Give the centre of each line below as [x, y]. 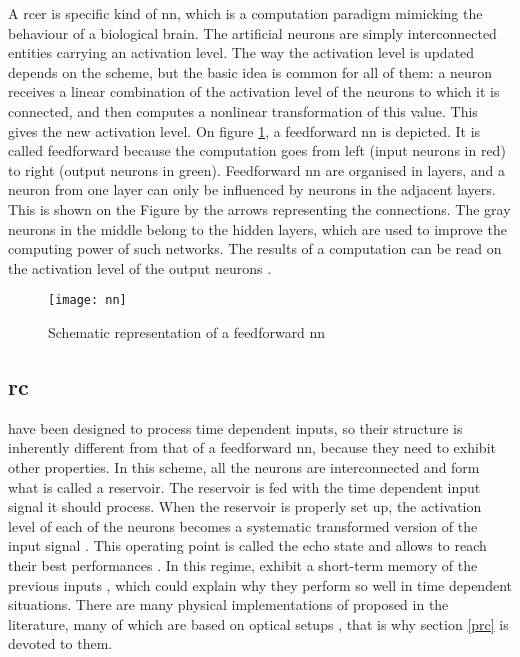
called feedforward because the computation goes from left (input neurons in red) [257, 150]
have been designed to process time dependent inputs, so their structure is [235, 427]
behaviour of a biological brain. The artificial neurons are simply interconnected [252, 32]
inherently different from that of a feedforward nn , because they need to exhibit [252, 447]
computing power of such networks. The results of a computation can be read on [255, 248]
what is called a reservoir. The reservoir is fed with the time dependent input [244, 486]
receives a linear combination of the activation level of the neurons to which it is [254, 91]
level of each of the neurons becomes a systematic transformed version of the [243, 525]
